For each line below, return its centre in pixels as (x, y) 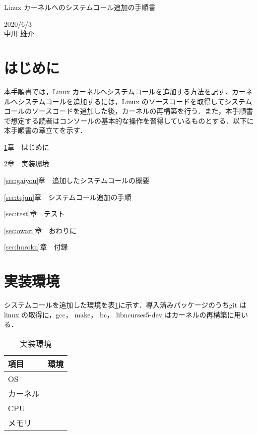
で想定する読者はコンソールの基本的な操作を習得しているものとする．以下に (129, 120)
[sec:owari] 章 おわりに (40, 230)
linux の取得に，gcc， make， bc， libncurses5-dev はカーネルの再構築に (119, 314)
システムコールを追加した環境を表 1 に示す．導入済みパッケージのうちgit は (125, 305)
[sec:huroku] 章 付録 (36, 247)
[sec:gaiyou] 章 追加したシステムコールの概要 (77, 180)
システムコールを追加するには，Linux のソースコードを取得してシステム (135, 101)
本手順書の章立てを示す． (46, 130)
